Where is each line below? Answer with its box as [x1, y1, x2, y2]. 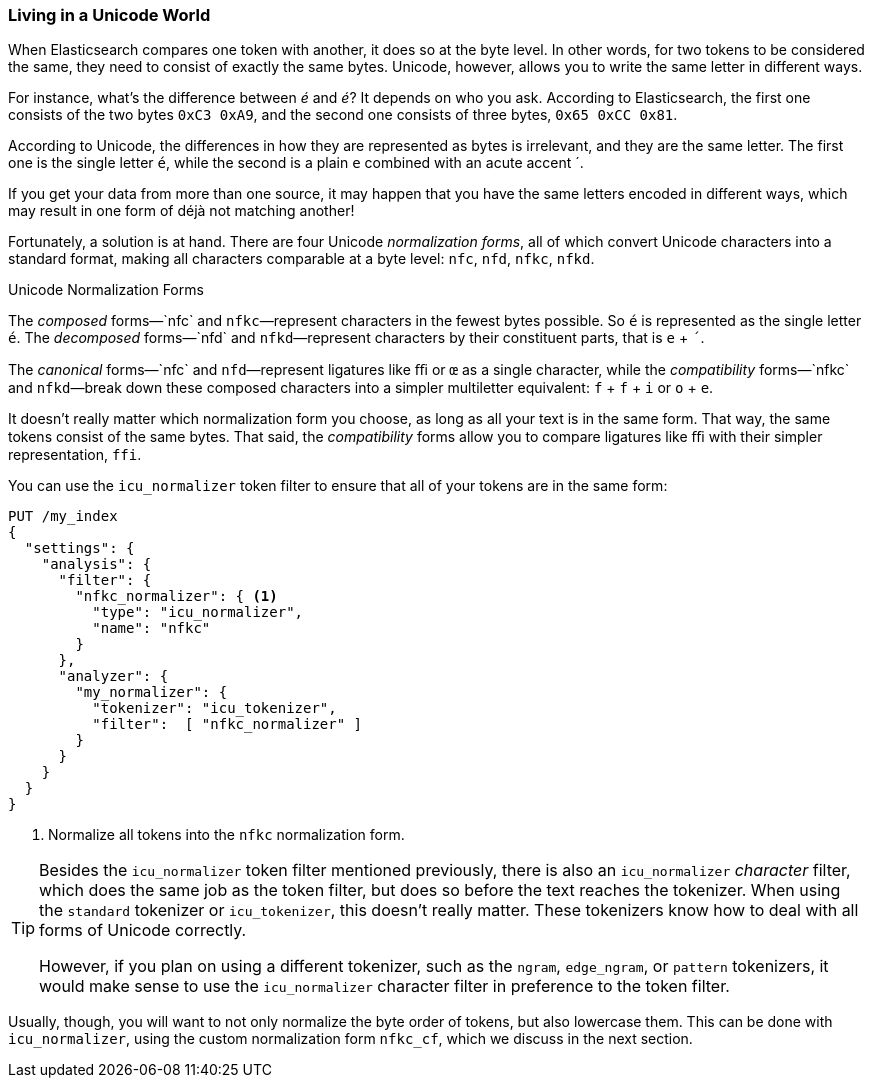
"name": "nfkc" [92, 620, 211, 637]
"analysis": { [41, 556, 152, 573]
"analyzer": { [58, 668, 169, 685]
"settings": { [24, 540, 135, 557]
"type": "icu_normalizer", [92, 604, 304, 621]
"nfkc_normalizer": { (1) [75, 588, 278, 605]
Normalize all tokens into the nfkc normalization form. [48, 826, 405, 844]
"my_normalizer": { [75, 684, 228, 701]
